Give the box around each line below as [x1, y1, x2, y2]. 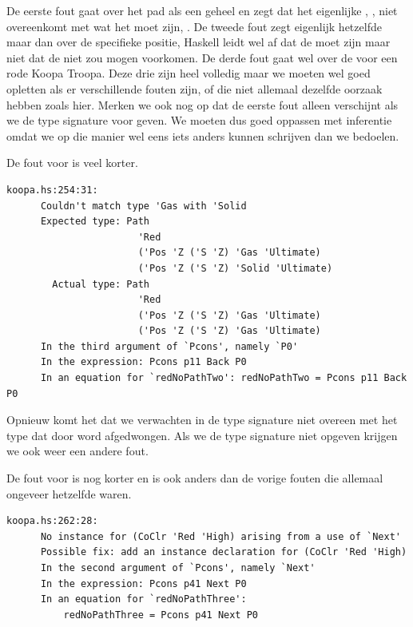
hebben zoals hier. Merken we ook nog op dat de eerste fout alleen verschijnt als [6, 96, 399, 113]
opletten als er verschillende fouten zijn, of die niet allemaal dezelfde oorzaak [6, 80, 383, 97]
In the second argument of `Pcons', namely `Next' [40, 562, 316, 573]
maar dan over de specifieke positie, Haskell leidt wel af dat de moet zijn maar [6, 34, 391, 50]
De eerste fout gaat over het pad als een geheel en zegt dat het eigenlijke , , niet [6, 2, 398, 18]
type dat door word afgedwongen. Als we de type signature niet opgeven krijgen [6, 427, 398, 443]
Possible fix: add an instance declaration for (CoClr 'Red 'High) [40, 546, 407, 558]
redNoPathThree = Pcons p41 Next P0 [63, 609, 258, 621]
